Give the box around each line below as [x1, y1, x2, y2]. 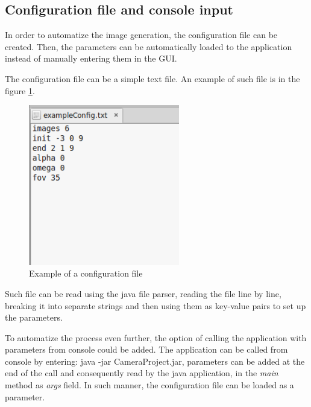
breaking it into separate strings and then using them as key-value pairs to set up [5, 299, 306, 312]
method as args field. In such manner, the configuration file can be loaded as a [5, 379, 294, 391]
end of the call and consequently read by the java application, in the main [5, 367, 278, 379]
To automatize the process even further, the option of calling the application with [5, 331, 307, 344]
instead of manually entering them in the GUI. [5, 52, 177, 65]
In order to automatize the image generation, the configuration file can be [5, 28, 278, 41]
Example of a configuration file [29, 267, 143, 280]
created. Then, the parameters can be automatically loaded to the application [5, 40, 292, 53]
